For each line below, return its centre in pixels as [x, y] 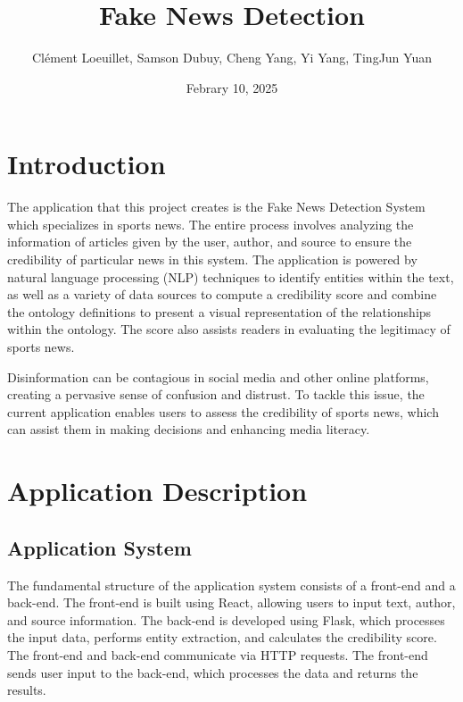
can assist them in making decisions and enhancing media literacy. [189, 429]
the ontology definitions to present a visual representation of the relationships [219, 311]
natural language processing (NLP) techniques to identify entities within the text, [231, 276]
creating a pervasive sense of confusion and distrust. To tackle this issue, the [216, 394]
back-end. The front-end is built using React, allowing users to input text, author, [231, 602]
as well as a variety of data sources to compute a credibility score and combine [222, 294]
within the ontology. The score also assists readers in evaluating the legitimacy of [229, 329]
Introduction [87, 164]
